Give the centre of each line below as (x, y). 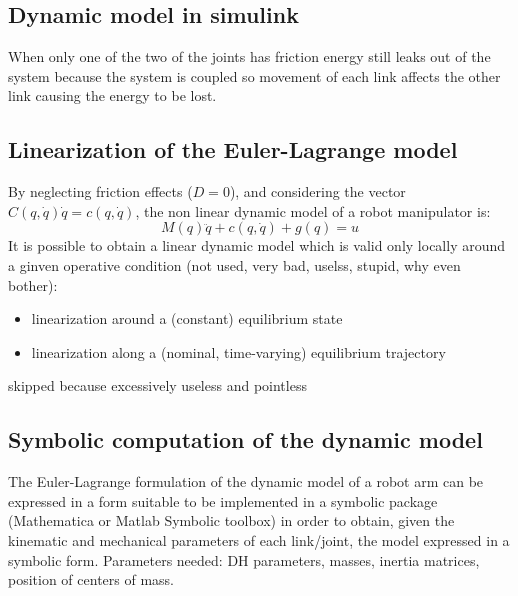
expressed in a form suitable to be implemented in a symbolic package (223, 500)
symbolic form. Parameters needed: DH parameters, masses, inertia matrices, (244, 559)
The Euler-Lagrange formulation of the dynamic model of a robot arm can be (246, 481)
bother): (33, 284)
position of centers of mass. (91, 579)
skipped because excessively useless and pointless (157, 385)
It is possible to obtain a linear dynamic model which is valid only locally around (257, 245)
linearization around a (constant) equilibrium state (187, 318)
